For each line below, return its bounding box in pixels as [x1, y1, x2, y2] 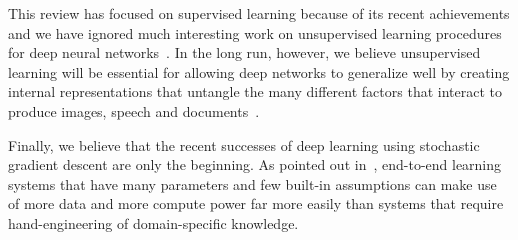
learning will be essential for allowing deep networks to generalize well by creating [8, 61, 510, 82]
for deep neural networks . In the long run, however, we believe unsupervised [8, 42, 481, 63]
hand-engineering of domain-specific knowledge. [8, 212, 299, 233]
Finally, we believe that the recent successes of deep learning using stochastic [8, 134, 480, 155]
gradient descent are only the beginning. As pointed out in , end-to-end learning [8, 154, 502, 175]
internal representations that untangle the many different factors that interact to [8, 81, 502, 102]
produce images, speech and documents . [8, 100, 260, 121]
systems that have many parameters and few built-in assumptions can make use [8, 173, 497, 194]
